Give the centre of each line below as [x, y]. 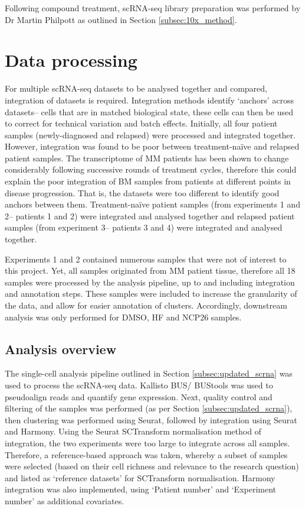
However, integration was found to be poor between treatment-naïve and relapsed [152, 146]
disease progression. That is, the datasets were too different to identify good [142, 192]
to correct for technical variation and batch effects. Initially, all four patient [141, 123]
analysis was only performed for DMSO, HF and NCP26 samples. [123, 317]
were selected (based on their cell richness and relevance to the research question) [152, 466]
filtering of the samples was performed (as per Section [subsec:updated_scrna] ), [149, 408]
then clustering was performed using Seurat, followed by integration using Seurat [151, 419]
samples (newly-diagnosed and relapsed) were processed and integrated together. [150, 134]
